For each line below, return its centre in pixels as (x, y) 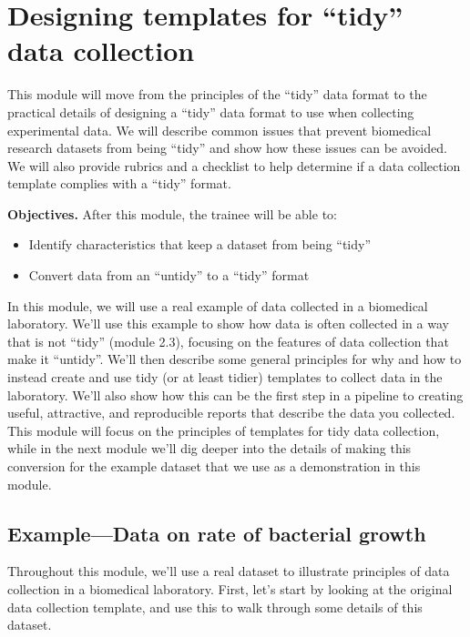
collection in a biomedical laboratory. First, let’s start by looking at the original (230, 588)
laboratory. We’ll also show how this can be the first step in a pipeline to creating (235, 394)
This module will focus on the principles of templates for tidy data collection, (224, 430)
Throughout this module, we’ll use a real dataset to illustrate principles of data (229, 571)
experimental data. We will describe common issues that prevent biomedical (220, 130)
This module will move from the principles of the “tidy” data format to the (217, 94)
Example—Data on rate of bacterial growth (217, 533)
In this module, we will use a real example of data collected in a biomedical (218, 305)
